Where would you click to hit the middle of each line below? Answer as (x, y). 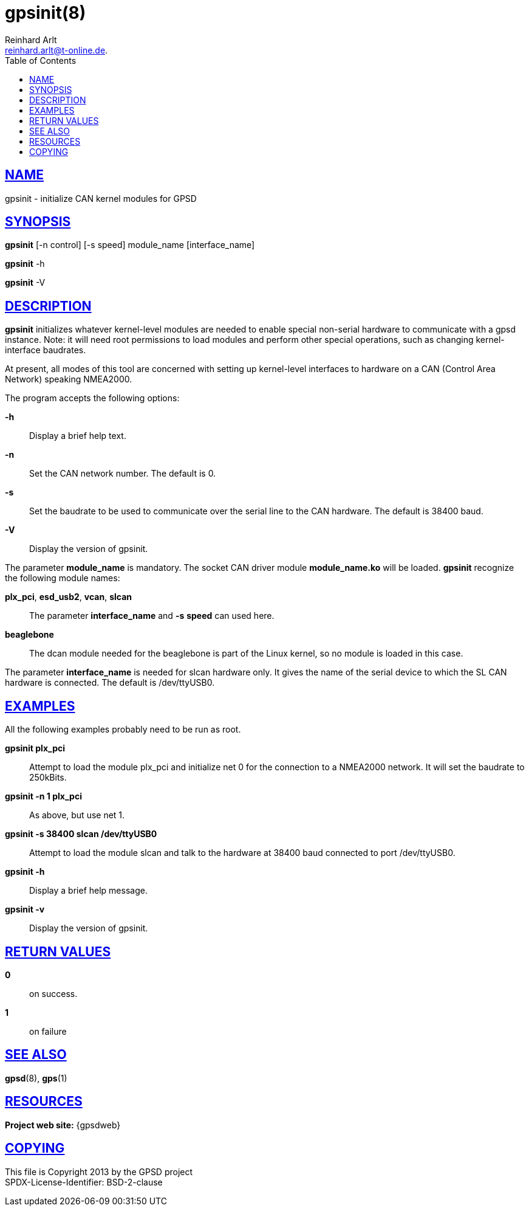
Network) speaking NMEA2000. (69, 379)
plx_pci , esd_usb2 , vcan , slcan (69, 597)
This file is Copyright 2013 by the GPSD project (99, 1171)
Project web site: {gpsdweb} (63, 1125)
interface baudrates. (46, 350)
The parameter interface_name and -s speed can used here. (152, 616)
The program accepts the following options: (92, 398)
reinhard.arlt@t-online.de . (56, 50)
